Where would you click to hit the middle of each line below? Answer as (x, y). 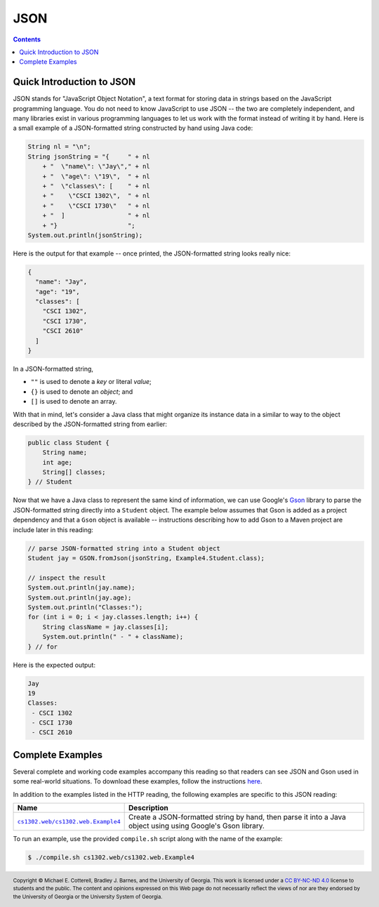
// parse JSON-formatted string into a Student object (124, 548)
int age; (58, 462)
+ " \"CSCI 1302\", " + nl (96, 196)
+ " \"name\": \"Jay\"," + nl (96, 166)
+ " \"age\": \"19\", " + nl (96, 176)
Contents (27, 39)
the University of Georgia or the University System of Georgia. (88, 897)
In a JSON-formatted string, (53, 369)
